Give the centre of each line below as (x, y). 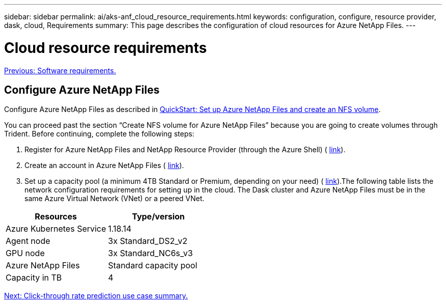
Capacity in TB (34, 278)
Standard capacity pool (153, 266)
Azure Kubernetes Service (56, 229)
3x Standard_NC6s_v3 (150, 253)
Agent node (28, 241)
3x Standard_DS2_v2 (148, 241)
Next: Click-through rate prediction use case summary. (96, 296)
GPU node (25, 253)
